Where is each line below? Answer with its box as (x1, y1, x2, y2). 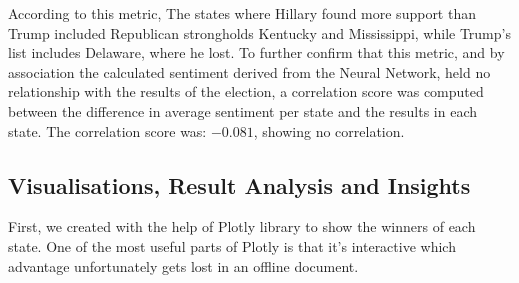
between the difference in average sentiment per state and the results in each (8, 100, 477, 121)
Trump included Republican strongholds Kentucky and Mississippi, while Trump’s (8, 22, 511, 43)
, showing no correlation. (253, 120, 405, 141)
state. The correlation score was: (8, 120, 207, 141)
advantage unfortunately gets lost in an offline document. (8, 255, 359, 276)
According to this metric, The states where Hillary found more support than (8, 3, 476, 23)
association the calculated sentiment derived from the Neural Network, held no (8, 61, 491, 82)
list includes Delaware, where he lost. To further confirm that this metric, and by (8, 42, 505, 63)
